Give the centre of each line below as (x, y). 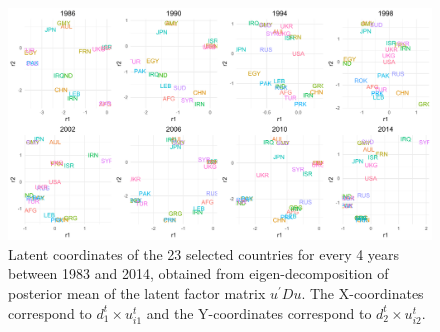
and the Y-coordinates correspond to (259, 312)
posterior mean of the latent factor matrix (137, 293)
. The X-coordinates (362, 293)
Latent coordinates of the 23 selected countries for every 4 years (204, 253)
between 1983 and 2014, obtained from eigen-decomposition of (198, 273)
